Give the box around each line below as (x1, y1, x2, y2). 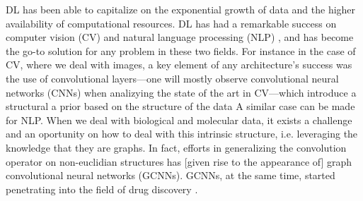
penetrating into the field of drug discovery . (6, 181, 198, 196)
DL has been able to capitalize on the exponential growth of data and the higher (6, 2, 356, 16)
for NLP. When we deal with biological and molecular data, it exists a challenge (6, 112, 352, 127)
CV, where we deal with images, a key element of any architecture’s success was (6, 57, 352, 72)
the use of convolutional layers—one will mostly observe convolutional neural (6, 71, 339, 85)
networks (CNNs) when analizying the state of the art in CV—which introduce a (6, 85, 357, 99)
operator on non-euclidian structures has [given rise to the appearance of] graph (6, 154, 352, 169)
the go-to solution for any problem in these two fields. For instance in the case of (6, 43, 356, 58)
